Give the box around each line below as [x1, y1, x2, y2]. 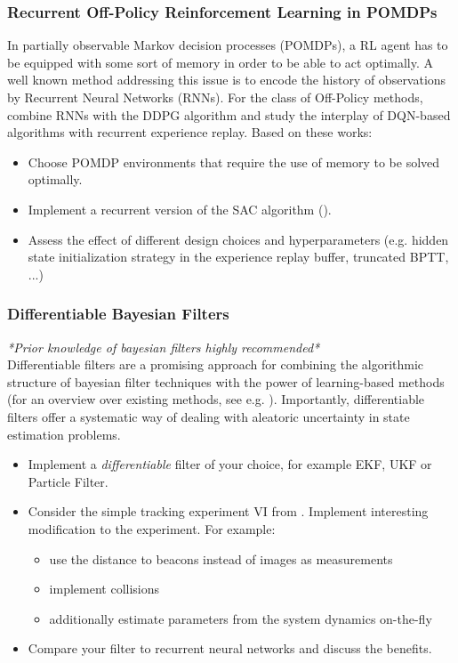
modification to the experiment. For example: [28, 519, 276, 538]
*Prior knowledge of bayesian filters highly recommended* [7, 337, 320, 356]
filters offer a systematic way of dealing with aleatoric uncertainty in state [7, 407, 410, 425]
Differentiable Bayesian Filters [7, 303, 229, 325]
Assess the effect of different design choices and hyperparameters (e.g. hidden [28, 230, 449, 248]
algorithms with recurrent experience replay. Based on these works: [7, 123, 373, 141]
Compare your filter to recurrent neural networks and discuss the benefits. [28, 639, 432, 658]
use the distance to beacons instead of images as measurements [49, 549, 393, 568]
